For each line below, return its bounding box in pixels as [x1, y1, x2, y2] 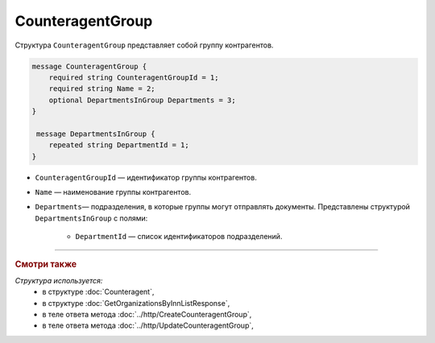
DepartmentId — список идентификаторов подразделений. [75, 232, 283, 242]
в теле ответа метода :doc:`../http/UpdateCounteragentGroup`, [42, 320, 254, 330]
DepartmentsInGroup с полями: [35, 213, 148, 223]
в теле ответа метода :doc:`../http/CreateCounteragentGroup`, [42, 310, 252, 320]
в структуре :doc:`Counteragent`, [42, 287, 155, 297]
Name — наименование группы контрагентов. [35, 188, 192, 197]
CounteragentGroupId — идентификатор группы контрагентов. [35, 172, 257, 182]
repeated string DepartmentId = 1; [48, 141, 189, 150]
